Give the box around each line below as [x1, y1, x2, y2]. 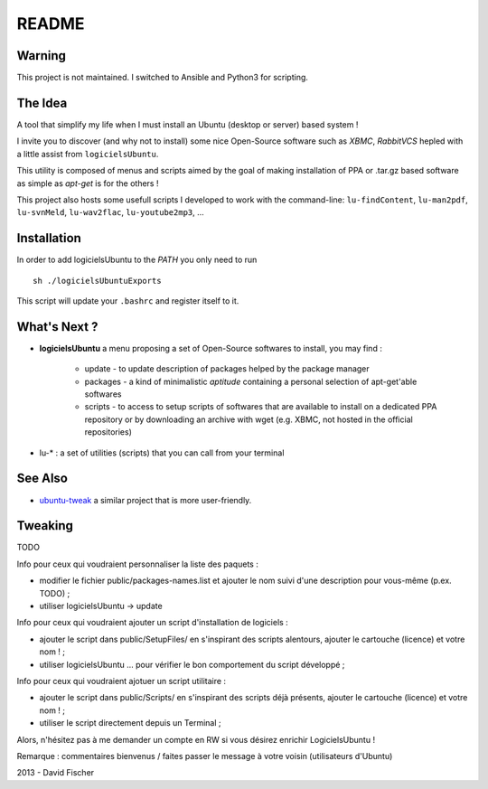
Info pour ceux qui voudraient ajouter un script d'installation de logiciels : [16, 617, 288, 628]
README [16, 14, 85, 33]
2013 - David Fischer [16, 767, 95, 778]
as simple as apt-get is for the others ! [16, 177, 159, 189]
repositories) [84, 427, 133, 437]
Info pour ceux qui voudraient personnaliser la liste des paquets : [16, 559, 259, 569]
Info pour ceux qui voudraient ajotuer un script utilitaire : [16, 675, 226, 686]
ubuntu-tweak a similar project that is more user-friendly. [39, 494, 252, 505]
